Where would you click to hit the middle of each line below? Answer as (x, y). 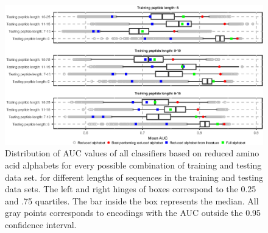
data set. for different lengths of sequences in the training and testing (134, 177)
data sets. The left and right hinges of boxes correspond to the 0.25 (131, 189)
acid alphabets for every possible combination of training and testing (133, 165)
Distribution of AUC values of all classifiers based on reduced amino (132, 153)
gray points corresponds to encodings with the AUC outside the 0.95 (133, 213)
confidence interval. (41, 224)
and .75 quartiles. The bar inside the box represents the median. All (132, 200)
